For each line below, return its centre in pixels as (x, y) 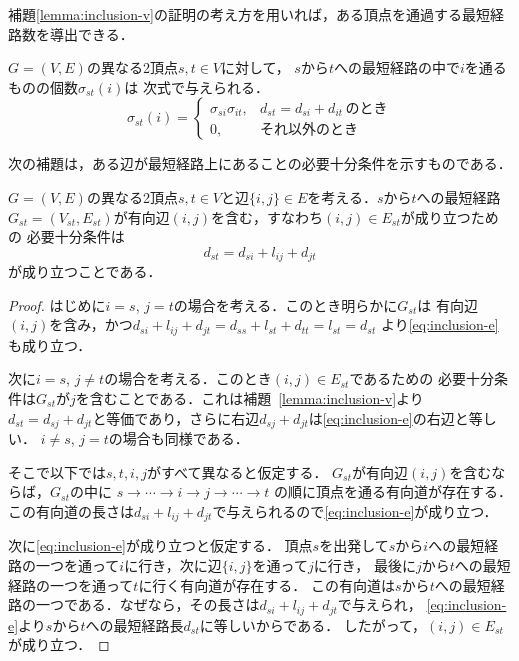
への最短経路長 (134, 624)
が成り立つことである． (85, 271)
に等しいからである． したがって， (313, 624)
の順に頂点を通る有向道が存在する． (392, 491)
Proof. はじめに (57, 304)
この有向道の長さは (71, 510)
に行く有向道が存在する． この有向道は (267, 584)
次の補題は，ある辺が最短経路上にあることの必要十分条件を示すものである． (260, 163)
